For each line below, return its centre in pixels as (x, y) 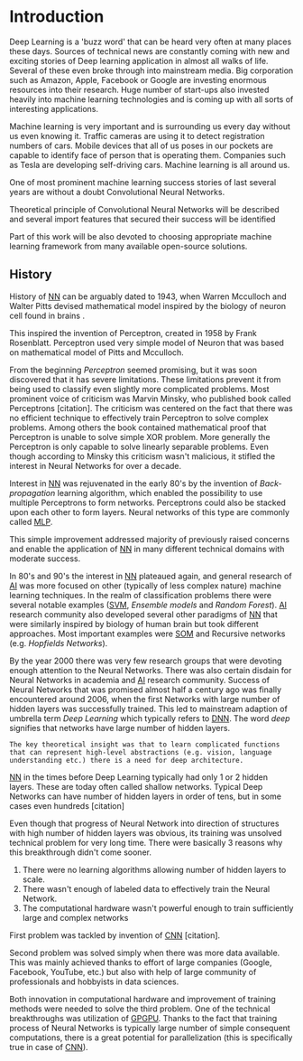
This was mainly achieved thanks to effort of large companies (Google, (141, 962)
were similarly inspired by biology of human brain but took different (134, 624)
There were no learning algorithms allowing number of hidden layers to (154, 869)
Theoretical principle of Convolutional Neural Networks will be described (144, 209)
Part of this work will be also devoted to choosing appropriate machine (141, 236)
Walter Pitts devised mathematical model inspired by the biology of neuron (148, 305)
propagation (32, 493)
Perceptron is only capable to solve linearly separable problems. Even (139, 446)
